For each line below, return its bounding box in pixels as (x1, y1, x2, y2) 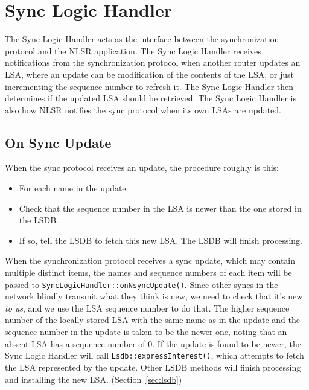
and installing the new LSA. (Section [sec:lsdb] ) (5, 372, 182, 385)
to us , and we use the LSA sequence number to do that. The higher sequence (5, 301, 290, 314)
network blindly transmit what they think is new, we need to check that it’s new (5, 290, 303, 302)
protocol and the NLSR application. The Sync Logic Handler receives (5, 44, 261, 57)
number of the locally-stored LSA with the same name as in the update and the (5, 313, 300, 326)
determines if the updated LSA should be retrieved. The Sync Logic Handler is (5, 92, 297, 104)
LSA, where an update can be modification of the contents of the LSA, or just (5, 68, 294, 80)
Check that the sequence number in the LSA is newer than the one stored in (19, 202, 302, 214)
